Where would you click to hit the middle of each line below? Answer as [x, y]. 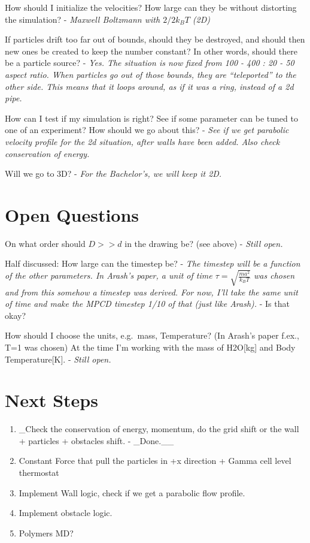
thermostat [39, 473]
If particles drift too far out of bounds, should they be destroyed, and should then [155, 39]
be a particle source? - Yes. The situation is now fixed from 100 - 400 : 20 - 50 [150, 63]
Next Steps [51, 400]
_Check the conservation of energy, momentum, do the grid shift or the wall [159, 429]
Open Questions [72, 214]
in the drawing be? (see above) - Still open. [204, 243]
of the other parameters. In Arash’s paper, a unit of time [109, 275]
